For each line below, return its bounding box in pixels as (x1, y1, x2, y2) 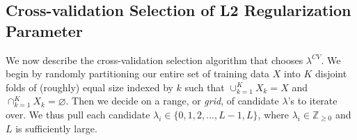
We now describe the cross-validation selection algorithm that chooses (6, 52, 303, 67)
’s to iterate (287, 93, 338, 108)
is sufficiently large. (15, 120, 97, 135)
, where (257, 107, 289, 121)
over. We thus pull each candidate (6, 107, 150, 121)
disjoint (315, 66, 347, 81)
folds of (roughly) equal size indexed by (6, 79, 173, 94)
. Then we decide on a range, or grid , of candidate (65, 93, 279, 108)
